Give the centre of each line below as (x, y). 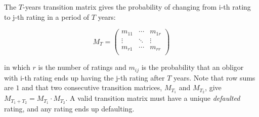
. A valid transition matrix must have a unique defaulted (153, 98)
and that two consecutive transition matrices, (92, 87)
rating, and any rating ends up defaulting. (69, 109)
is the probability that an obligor (192, 67)
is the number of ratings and (82, 67)
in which (17, 67)
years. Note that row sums (214, 77)
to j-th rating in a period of (47, 16)
